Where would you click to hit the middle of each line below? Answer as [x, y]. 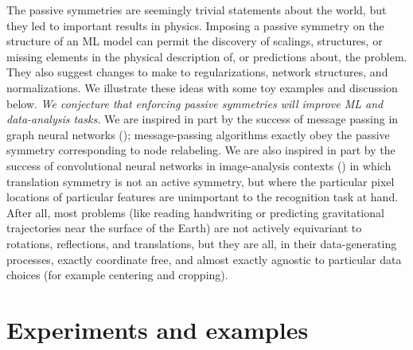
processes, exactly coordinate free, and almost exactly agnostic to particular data [204, 259]
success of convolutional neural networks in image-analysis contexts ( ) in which [199, 165]
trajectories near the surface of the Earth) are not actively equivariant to [184, 228]
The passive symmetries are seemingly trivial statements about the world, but [197, 10]
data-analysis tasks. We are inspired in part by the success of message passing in [203, 119]
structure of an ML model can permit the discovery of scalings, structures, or [195, 41]
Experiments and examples [158, 329]
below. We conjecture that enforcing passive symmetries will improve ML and [195, 103]
